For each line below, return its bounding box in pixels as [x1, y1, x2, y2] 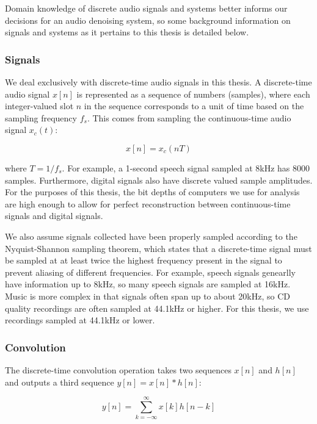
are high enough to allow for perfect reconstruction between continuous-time [5, 197, 291, 210]
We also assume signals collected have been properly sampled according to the [5, 229, 297, 242]
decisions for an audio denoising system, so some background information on [5, 13, 291, 26]
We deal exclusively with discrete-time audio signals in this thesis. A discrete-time [5, 76, 312, 88]
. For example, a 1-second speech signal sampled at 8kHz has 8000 [62, 161, 310, 174]
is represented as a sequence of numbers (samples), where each [76, 87, 310, 100]
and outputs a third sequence [5, 375, 114, 388]
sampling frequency [5, 111, 77, 124]
